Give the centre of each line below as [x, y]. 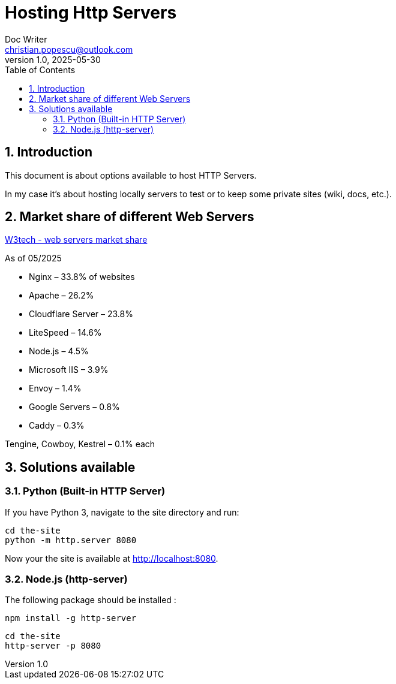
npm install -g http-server [71, 618]
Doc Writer [26, 39]
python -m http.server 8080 [71, 540]
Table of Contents [40, 70]
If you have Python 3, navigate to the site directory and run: [122, 512]
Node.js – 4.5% [59, 351]
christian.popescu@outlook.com [69, 49]
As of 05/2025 [33, 258]
